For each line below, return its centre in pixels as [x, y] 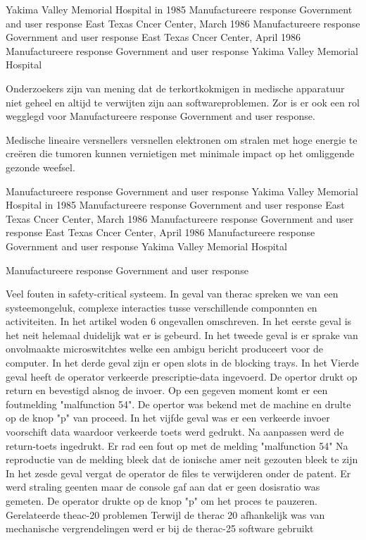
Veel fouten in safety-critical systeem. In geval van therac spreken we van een [172, 294]
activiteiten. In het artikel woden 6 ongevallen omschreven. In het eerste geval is [179, 321]
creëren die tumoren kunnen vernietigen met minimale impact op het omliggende [180, 153]
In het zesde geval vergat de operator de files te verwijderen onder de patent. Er [178, 473]
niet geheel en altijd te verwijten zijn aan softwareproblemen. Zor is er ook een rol [183, 102]
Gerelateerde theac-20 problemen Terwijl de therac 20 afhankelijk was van [165, 514]
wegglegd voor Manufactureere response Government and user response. [160, 116]
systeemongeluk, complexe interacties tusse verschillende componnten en [162, 307]
